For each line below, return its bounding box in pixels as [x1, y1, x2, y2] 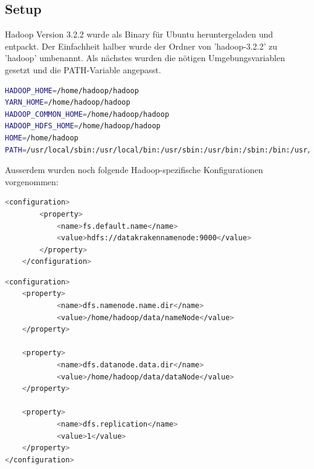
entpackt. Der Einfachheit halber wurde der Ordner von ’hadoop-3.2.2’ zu [5, 39, 278, 52]
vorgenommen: [5, 175, 59, 188]
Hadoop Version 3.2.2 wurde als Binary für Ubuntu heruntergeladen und [5, 28, 273, 41]
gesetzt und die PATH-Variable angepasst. [5, 63, 161, 76]
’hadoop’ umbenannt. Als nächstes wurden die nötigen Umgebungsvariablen [5, 51, 285, 64]
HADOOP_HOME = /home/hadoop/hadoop [5, 86, 139, 95]
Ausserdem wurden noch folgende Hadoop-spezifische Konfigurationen [5, 163, 263, 176]
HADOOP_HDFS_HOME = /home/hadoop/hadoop [5, 122, 161, 131]
